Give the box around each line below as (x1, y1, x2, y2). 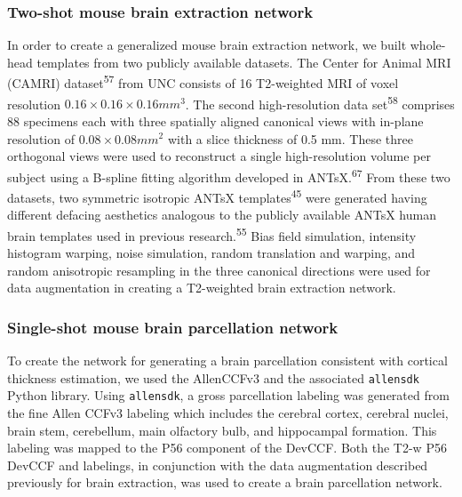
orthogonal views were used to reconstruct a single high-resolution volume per (7, 147, 431, 165)
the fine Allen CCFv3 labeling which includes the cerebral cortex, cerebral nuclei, (7, 403, 449, 421)
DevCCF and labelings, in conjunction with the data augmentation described (7, 455, 428, 474)
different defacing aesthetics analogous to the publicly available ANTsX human (7, 205, 436, 224)
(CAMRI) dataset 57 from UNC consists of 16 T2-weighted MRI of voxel (7, 71, 399, 92)
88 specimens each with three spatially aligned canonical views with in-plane (7, 111, 424, 130)
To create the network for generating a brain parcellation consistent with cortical (7, 351, 448, 370)
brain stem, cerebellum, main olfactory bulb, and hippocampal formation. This (7, 421, 437, 439)
